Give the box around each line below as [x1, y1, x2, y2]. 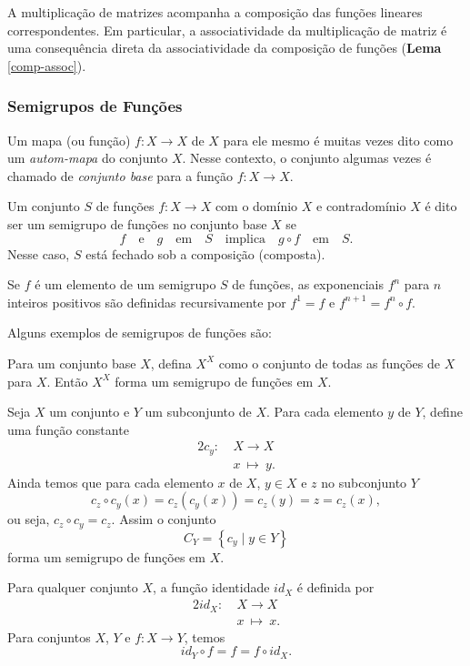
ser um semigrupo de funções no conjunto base [7, 214, 267, 233]
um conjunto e [49, 402, 130, 421]
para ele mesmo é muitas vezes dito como [223, 130, 454, 149]
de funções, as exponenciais [232, 275, 384, 294]
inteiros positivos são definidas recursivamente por [7, 292, 286, 311]
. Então [46, 371, 88, 390]
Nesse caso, [7, 244, 70, 263]
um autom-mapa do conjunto [7, 148, 168, 167]
